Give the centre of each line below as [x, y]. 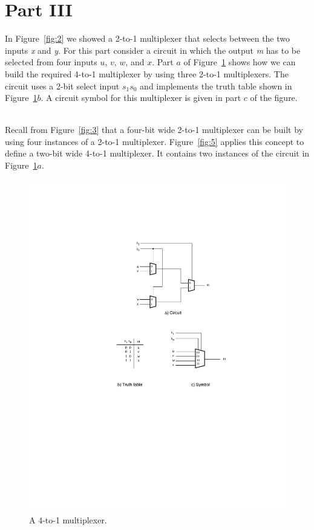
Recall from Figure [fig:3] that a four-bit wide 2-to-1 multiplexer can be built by [154, 130]
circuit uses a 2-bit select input [62, 86]
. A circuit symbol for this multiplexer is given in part [141, 98]
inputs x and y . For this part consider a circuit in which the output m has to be [153, 50]
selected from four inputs [51, 62]
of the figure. [274, 98]
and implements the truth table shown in [216, 86]
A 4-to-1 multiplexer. [68, 520]
